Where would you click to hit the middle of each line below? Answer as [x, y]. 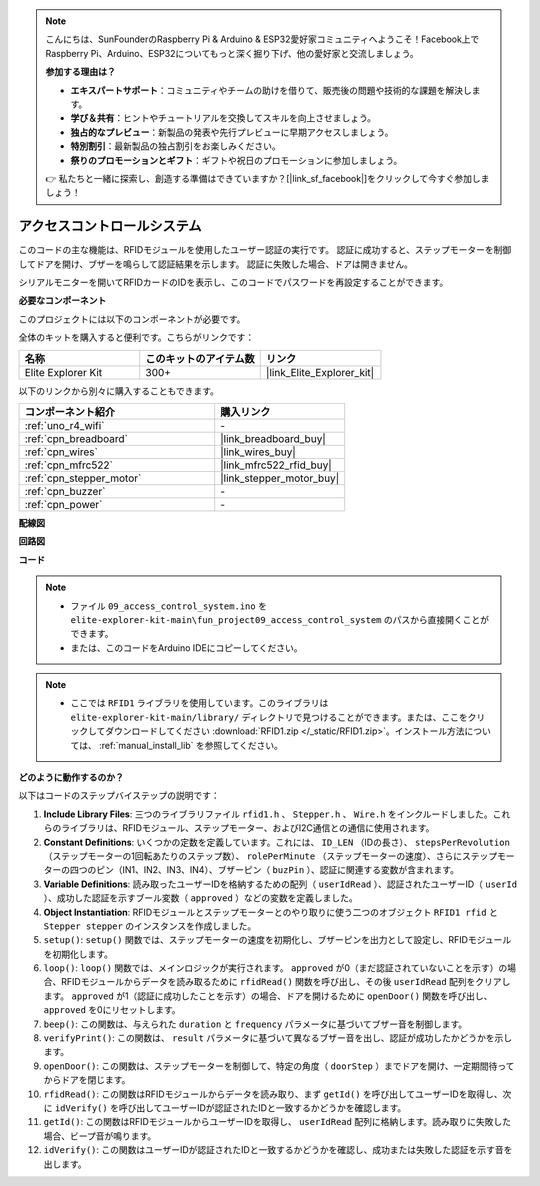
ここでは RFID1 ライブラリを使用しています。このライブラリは [199, 703]
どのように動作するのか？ [71, 777]
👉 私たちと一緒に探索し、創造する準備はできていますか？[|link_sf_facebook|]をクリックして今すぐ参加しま [267, 178]
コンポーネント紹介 [69, 412]
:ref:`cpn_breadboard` [76, 438]
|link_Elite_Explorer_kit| [320, 372]
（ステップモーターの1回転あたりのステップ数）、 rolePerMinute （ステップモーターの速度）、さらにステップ [270, 856]
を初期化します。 [78, 954]
